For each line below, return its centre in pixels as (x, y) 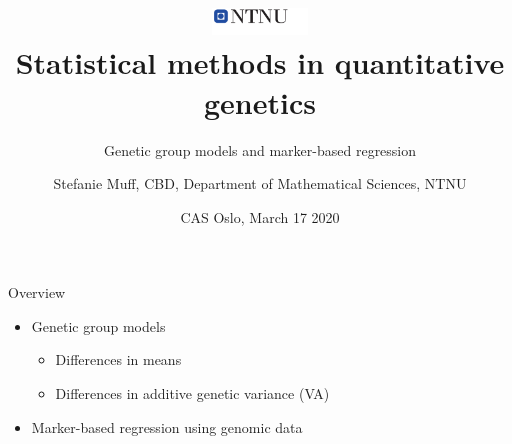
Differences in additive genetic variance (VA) (192, 393)
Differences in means (118, 359)
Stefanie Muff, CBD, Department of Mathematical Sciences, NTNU (260, 183)
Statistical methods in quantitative (260, 62)
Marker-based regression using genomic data (167, 426)
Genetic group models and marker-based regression (260, 149)
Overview (37, 292)
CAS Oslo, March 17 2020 (260, 216)
